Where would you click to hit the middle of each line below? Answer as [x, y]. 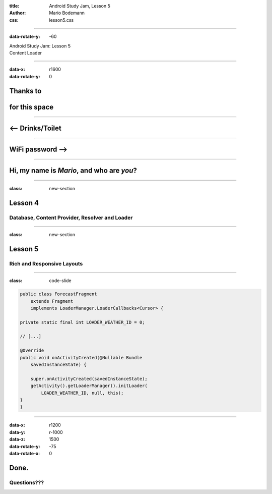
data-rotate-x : [25, 453]
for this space [31, 107]
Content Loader [26, 52]
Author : [18, 13]
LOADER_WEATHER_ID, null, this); [82, 393]
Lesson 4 [24, 203]
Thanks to [25, 91]
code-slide [60, 281]
